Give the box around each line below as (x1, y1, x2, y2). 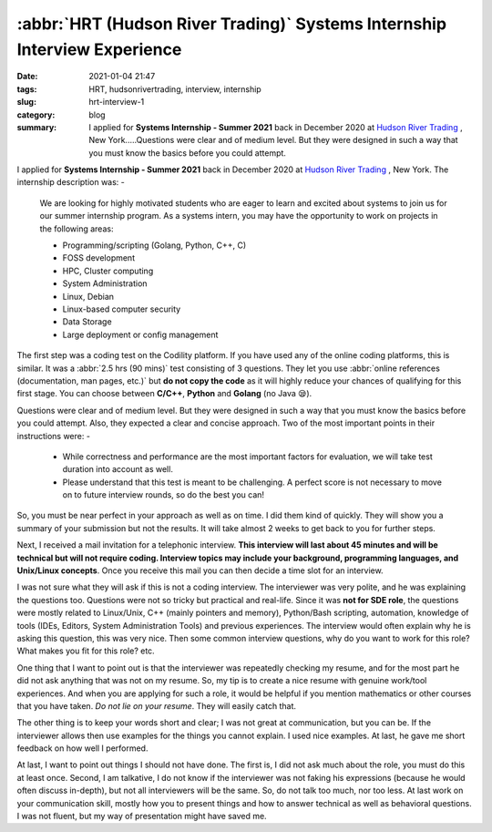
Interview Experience (16, 39, 182, 59)
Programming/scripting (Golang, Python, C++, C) (62, 240, 247, 251)
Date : (16, 71, 38, 82)
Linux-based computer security (62, 303, 181, 314)
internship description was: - (16, 177, 125, 188)
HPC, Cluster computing (62, 265, 154, 276)
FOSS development (62, 252, 136, 263)
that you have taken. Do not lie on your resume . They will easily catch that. (16, 700, 296, 711)
